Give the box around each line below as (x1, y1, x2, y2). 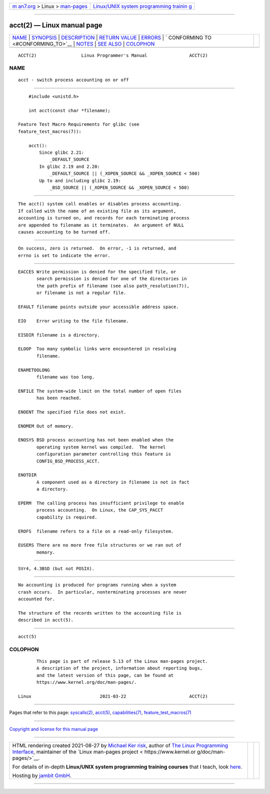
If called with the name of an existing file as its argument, (18, 208, 176, 214)
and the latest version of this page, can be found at (36, 672, 174, 678)
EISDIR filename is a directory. (18, 332, 100, 338)
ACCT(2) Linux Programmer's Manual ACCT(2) (18, 53, 208, 58)
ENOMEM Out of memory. (18, 423, 74, 429)
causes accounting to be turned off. (18, 229, 111, 235)
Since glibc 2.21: (39, 149, 84, 155)
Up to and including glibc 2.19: (39, 178, 121, 183)
